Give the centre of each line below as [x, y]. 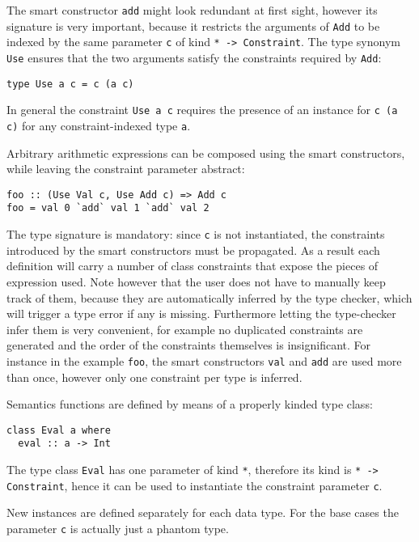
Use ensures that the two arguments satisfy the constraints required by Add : [194, 57]
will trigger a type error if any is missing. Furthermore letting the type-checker [201, 313]
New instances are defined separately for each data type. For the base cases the [203, 512]
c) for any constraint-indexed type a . [99, 125]
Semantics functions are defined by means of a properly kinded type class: [190, 404]
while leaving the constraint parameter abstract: [126, 169]
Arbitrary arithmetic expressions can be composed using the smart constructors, [206, 152]
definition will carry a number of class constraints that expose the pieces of [193, 266]
